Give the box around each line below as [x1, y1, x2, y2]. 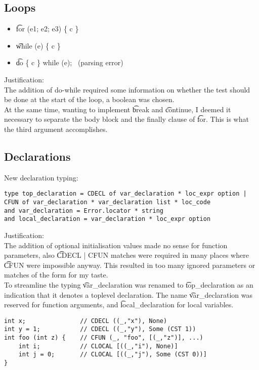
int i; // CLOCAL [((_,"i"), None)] [18, 342, 178, 350]
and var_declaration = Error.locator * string [4, 207, 163, 214]
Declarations [4, 148, 71, 164]
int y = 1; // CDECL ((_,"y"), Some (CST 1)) [4, 326, 196, 333]
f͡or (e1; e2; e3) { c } [16, 23, 79, 34]
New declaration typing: [4, 172, 78, 182]
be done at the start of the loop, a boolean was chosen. [4, 94, 175, 105]
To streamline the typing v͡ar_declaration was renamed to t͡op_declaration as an [4, 279, 253, 290]
